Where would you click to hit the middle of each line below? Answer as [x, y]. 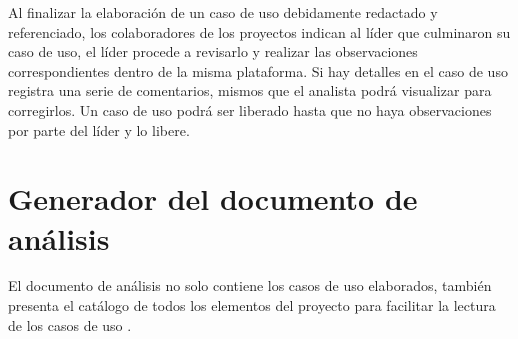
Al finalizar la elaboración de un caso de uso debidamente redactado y [223, 12]
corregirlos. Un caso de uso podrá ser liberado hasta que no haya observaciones [250, 109]
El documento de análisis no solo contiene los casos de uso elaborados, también [250, 285]
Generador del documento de [213, 198]
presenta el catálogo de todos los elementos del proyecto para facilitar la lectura [252, 305]
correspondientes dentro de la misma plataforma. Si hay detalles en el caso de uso [258, 70]
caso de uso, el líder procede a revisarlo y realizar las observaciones [213, 51]
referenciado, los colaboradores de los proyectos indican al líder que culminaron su [259, 31]
